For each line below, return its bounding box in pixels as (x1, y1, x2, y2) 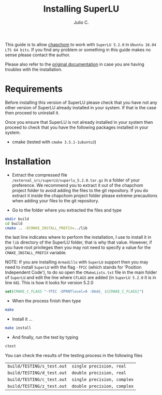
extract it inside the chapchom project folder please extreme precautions (12, 193, 158, 198)
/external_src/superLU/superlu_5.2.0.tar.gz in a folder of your (12, 177, 140, 183)
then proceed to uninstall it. (5, 110, 59, 115)
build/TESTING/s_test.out (7, 363, 67, 369)
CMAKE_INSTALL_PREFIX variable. (5, 250, 67, 256)
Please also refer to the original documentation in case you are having (5, 61, 145, 67)
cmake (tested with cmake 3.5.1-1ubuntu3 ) (12, 139, 97, 145)
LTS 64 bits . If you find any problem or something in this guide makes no (5, 47, 151, 52)
